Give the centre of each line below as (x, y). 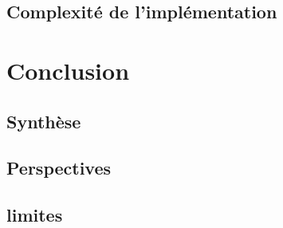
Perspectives (59, 168)
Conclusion (68, 70)
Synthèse (44, 121)
